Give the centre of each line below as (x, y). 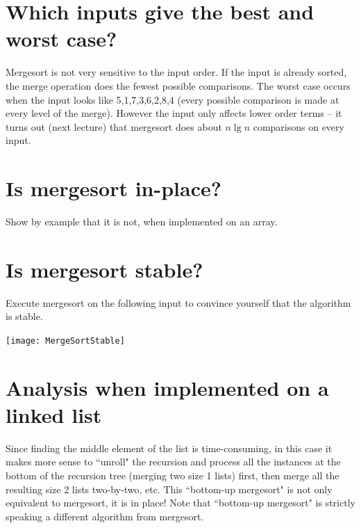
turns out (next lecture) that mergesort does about (114, 126)
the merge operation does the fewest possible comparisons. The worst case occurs (178, 85)
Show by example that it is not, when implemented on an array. (142, 221)
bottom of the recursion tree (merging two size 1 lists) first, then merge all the (173, 475)
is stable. (24, 316)
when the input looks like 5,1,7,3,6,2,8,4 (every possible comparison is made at (173, 99)
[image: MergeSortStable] (65, 341)
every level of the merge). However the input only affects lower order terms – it (174, 113)
